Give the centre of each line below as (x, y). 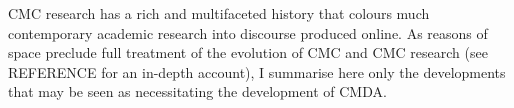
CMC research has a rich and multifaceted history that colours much (219, 13)
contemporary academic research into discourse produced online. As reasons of (248, 32)
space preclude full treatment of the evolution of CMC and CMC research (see (248, 52)
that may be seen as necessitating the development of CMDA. (197, 91)
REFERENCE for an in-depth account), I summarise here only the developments (257, 71)
